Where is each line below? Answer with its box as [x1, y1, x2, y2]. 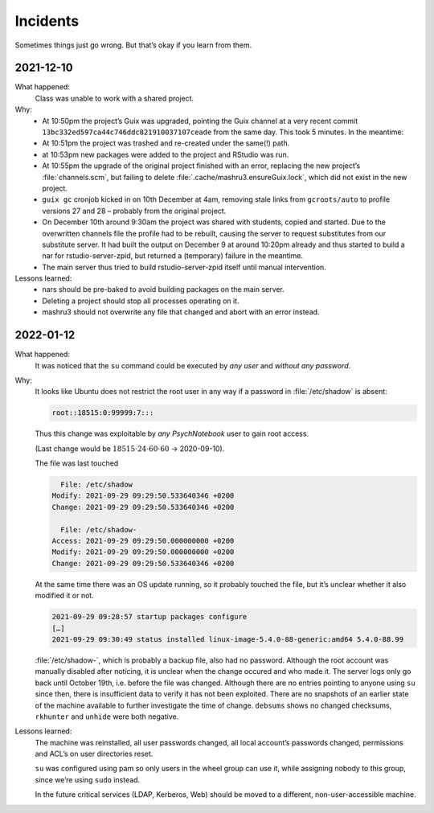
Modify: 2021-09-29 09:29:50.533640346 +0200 [51, 491, 235, 500]
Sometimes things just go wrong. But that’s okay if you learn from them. [14, 40, 252, 50]
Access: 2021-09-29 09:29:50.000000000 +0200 [51, 536, 235, 546]
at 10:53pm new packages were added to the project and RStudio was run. [42, 150, 289, 159]
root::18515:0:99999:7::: [51, 409, 154, 417]
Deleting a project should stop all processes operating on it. [42, 296, 240, 306]
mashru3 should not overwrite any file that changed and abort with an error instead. [42, 307, 320, 317]
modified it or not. [35, 591, 94, 601]
